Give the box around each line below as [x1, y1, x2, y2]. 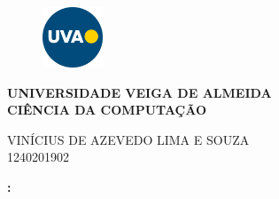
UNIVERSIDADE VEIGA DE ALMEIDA [7, 83, 272, 101]
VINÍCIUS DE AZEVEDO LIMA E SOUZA [7, 130, 250, 148]
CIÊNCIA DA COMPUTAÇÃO [7, 100, 207, 119]
